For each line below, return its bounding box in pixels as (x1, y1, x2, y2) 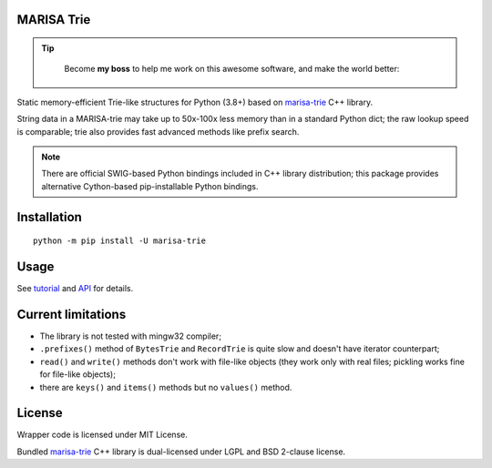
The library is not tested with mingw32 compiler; (39, 331, 222, 341)
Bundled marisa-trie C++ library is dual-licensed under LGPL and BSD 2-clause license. (16, 446, 346, 457)
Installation (16, 209, 82, 225)
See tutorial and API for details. (16, 283, 134, 294)
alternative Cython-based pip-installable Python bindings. (41, 180, 259, 191)
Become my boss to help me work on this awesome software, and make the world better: (64, 64, 400, 75)
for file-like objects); (39, 369, 116, 380)
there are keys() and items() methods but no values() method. (39, 382, 292, 392)
